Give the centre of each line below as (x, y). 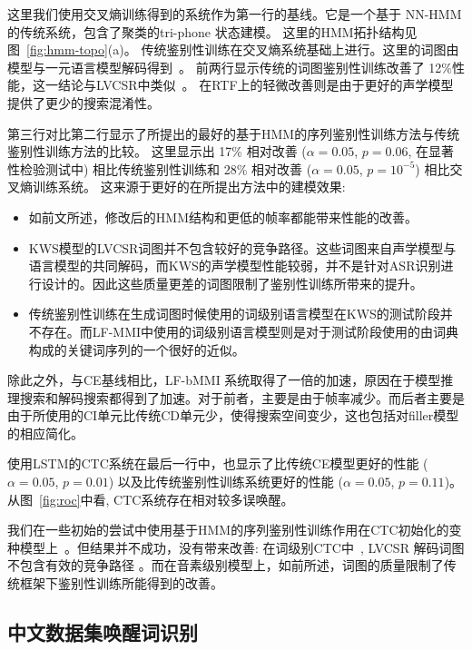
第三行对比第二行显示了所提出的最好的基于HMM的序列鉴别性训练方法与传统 (234, 133)
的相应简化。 (45, 433)
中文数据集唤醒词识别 (103, 632)
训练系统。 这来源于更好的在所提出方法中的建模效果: (189, 187)
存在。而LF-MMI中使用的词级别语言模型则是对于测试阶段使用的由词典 (250, 331)
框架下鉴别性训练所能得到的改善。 (121, 583)
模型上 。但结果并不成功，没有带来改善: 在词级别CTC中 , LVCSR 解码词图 (242, 547)
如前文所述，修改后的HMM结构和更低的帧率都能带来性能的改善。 (223, 217)
